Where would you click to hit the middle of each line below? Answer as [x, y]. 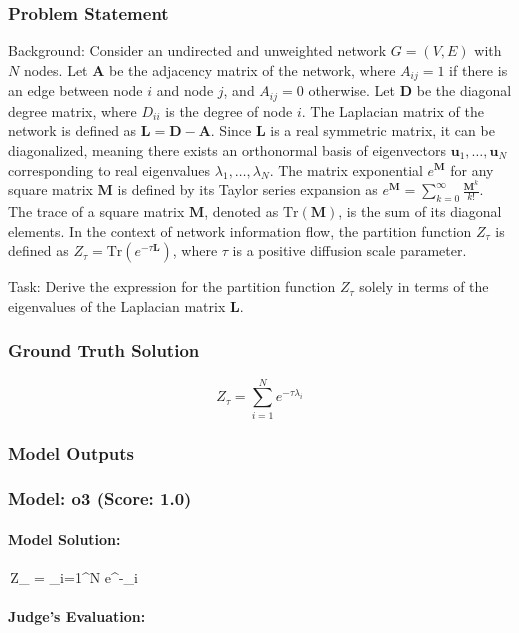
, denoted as [241, 210]
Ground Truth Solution [104, 350]
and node [185, 90]
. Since [231, 130]
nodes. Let [55, 69]
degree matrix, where [72, 110]
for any [472, 169]
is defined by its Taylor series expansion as [247, 189]
